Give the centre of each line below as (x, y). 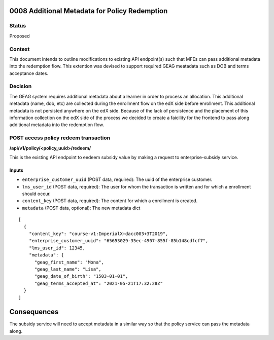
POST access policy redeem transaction (60, 138)
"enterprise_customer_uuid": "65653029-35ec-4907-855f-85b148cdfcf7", (118, 241)
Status (18, 26)
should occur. (36, 194)
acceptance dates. (29, 73)
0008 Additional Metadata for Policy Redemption (89, 11)
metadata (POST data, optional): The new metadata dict (81, 208)
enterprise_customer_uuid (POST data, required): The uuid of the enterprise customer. (117, 179)
